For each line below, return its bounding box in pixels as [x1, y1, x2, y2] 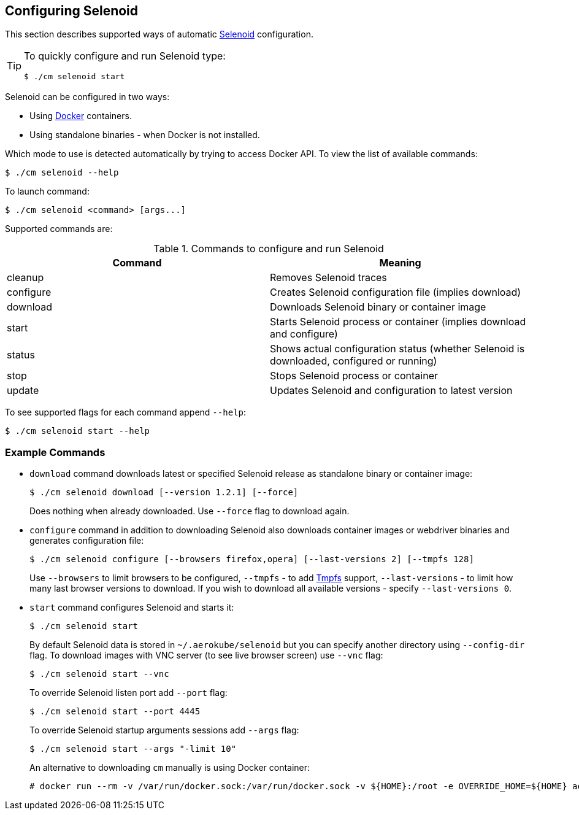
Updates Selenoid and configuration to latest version [270, 384, 513, 397]
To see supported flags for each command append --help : [5, 407, 246, 418]
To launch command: [5, 186, 90, 197]
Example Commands [5, 446, 105, 458]
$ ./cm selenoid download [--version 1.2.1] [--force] [29, 487, 299, 498]
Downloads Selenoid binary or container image [270, 301, 486, 314]
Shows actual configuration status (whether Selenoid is [270, 342, 525, 355]
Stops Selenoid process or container [270, 369, 438, 382]
